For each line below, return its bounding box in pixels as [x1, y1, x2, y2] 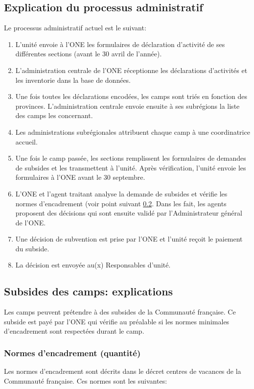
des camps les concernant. [15, 110, 93, 121]
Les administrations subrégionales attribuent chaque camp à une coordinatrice [15, 126, 250, 137]
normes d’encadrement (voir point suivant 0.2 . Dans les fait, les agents [15, 198, 227, 208]
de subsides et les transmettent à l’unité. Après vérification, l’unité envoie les [15, 162, 246, 172]
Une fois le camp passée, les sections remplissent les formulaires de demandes [15, 153, 246, 163]
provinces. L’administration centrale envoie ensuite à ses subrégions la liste [15, 100, 240, 111]
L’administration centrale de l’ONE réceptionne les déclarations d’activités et [15, 65, 248, 75]
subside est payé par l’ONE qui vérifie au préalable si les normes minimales [4, 316, 230, 326]
